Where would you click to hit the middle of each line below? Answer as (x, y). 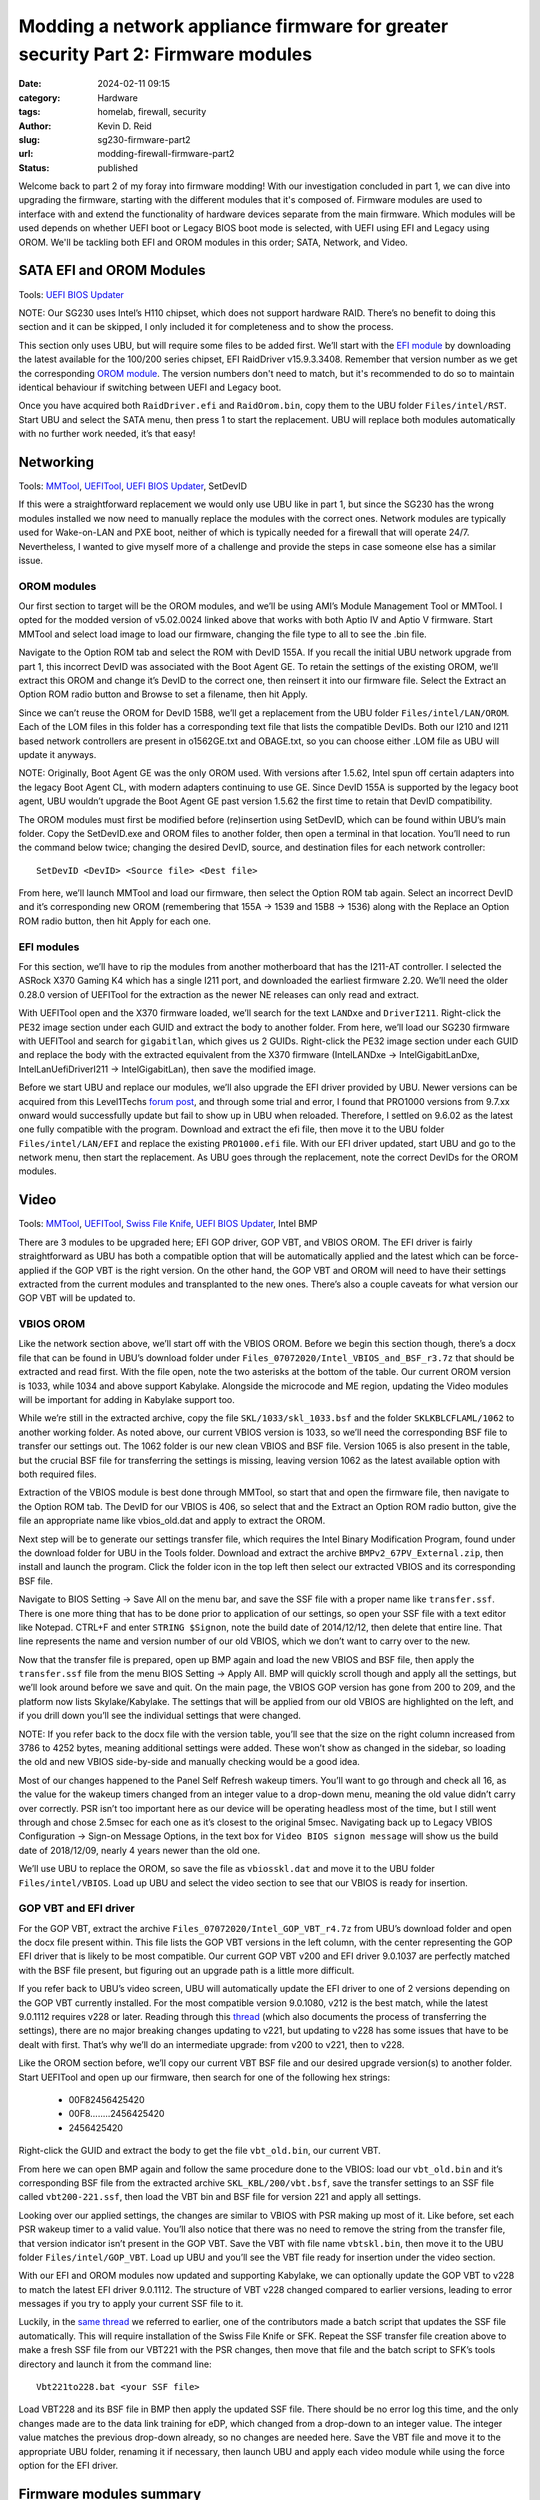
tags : (29, 112)
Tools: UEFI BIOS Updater (71, 294)
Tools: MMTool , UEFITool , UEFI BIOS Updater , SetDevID (133, 486)
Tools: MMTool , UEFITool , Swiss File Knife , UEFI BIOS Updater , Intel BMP (168, 1224)
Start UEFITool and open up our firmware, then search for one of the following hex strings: (204, 2077)
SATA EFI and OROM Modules (112, 270)
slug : (29, 139)
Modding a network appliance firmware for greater (233, 26)
